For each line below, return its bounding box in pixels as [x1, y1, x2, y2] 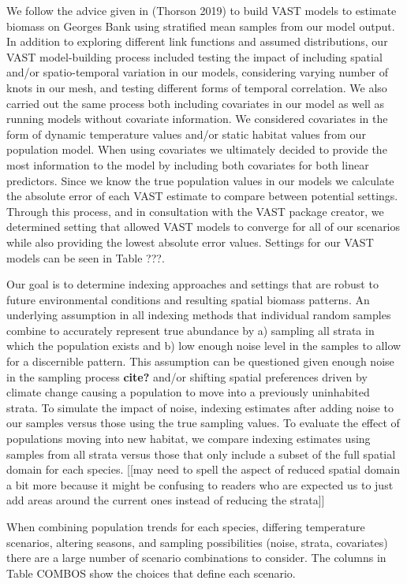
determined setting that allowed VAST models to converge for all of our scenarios [6, 218, 401, 235]
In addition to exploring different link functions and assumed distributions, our [6, 33, 388, 50]
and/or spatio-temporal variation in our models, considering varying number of [6, 64, 388, 80]
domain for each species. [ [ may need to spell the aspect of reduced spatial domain [6, 461, 401, 478]
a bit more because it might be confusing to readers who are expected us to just [6, 476, 394, 493]
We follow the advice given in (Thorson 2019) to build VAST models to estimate [6, 2, 397, 18]
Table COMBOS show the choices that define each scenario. [6, 564, 296, 581]
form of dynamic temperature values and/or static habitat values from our [6, 125, 366, 142]
